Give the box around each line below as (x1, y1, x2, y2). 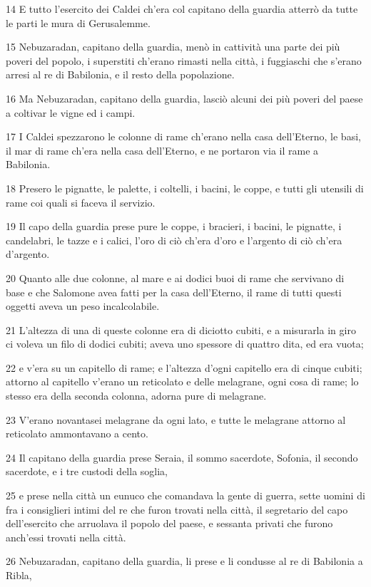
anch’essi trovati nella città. (6, 529, 126, 544)
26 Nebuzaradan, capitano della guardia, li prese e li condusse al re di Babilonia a (6, 554, 363, 568)
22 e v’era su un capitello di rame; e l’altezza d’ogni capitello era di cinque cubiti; (6, 360, 362, 375)
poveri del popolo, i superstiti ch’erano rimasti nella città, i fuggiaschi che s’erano (6, 53, 362, 68)
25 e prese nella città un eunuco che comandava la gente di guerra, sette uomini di (6, 488, 365, 503)
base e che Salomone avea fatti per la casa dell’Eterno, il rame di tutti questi (6, 284, 342, 299)
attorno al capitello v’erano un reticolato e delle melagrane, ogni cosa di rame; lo (6, 374, 359, 389)
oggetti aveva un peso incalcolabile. (6, 298, 160, 313)
